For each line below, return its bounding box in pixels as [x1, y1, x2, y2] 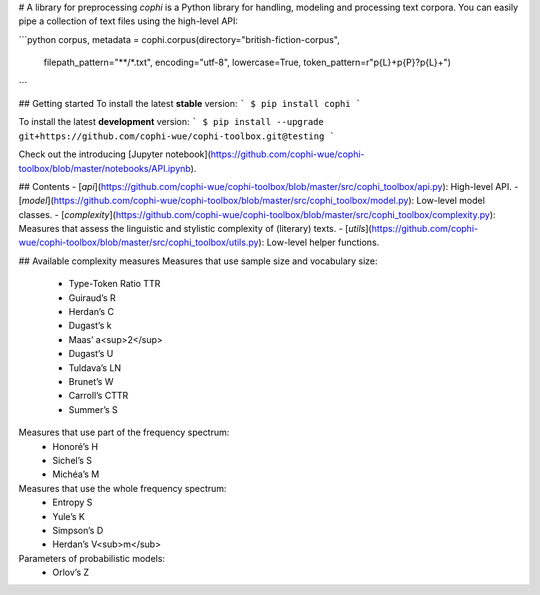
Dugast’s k [68, 320, 112, 332]
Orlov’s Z [52, 566, 90, 579]
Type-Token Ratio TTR [68, 278, 161, 290]
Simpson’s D [52, 524, 104, 536]
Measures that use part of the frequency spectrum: [18, 426, 230, 439]
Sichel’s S [52, 454, 93, 466]
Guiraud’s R [68, 291, 117, 304]
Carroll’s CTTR [68, 390, 129, 402]
